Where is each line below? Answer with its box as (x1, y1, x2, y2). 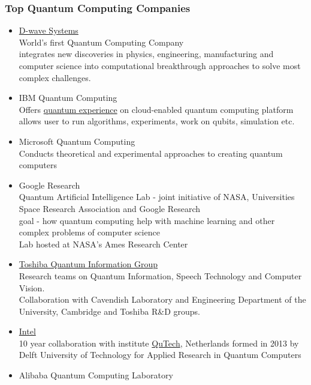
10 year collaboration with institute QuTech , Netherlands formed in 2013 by (19, 336, 299, 349)
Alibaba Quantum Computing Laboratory (19, 369, 173, 381)
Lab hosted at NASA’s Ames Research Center (19, 237, 188, 250)
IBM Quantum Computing (19, 91, 117, 104)
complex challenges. (19, 71, 91, 83)
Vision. (19, 281, 45, 294)
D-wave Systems (19, 24, 78, 37)
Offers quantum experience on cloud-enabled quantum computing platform (19, 103, 294, 115)
